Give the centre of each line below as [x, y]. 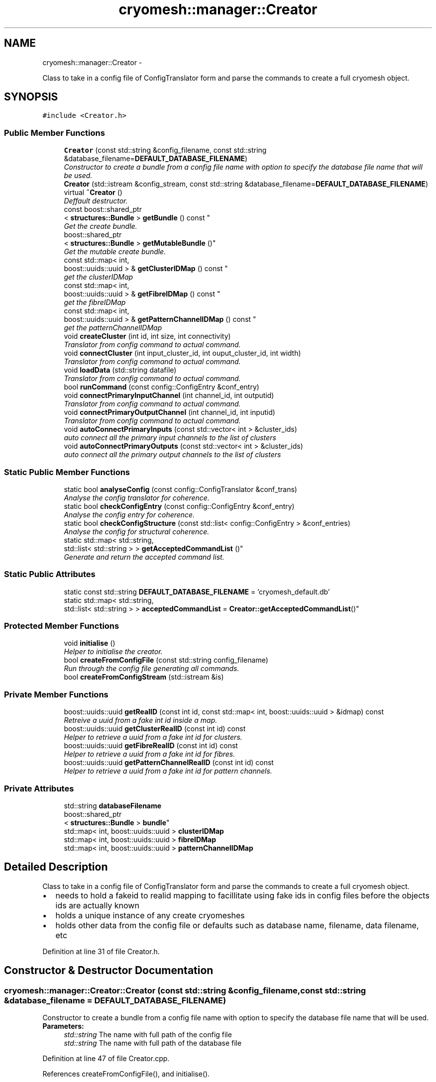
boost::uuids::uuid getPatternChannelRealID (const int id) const [169, 763]
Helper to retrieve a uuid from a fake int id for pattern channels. [168, 771]
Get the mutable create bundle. [115, 252]
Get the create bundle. [101, 226]
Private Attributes [39, 788]
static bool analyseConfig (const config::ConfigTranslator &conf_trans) [180, 489]
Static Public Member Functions [67, 472]
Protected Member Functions [62, 626]
